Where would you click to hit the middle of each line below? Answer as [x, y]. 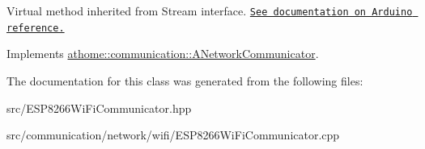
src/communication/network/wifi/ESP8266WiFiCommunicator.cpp [173, 135]
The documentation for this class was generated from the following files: [185, 80]
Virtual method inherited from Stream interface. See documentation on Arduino [210, 10]
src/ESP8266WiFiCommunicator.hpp [99, 108]
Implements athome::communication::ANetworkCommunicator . [163, 54]
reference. [36, 28]
